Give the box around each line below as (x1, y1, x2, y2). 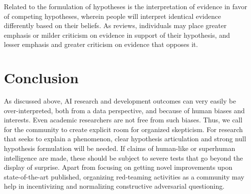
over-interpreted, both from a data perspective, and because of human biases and (4, 105, 245, 115)
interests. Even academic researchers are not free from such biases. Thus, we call (4, 115, 243, 125)
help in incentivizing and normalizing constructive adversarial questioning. (4, 181, 225, 191)
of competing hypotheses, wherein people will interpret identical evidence (4, 11, 221, 21)
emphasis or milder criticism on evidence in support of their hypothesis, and (4, 30, 230, 40)
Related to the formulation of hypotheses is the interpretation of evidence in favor (4, 1, 247, 11)
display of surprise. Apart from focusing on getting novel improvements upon (4, 162, 233, 172)
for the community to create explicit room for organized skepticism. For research (4, 124, 243, 134)
